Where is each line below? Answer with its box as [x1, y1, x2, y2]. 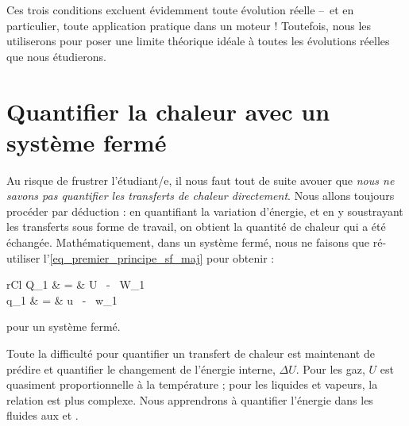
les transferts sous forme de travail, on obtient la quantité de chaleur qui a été [6, 218, 386, 235]
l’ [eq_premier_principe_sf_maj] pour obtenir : [43, 249, 275, 266]
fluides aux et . [6, 407, 79, 424]
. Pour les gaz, [295, 360, 365, 377]
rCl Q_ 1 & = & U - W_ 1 [6, 276, 145, 293]
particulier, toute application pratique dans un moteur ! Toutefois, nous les [6, 17, 372, 33]
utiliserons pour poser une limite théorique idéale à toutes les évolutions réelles [6, 33, 390, 49]
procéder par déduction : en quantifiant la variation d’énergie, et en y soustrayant [6, 202, 403, 219]
